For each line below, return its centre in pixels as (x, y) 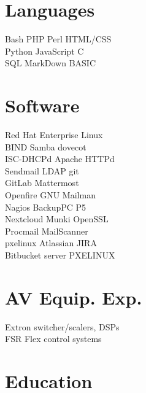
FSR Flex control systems (53, 339)
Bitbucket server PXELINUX (60, 255)
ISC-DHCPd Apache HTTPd (60, 159)
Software (42, 105)
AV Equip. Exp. (74, 297)
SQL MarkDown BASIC (51, 63)
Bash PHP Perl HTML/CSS (58, 39)
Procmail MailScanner (47, 231)
